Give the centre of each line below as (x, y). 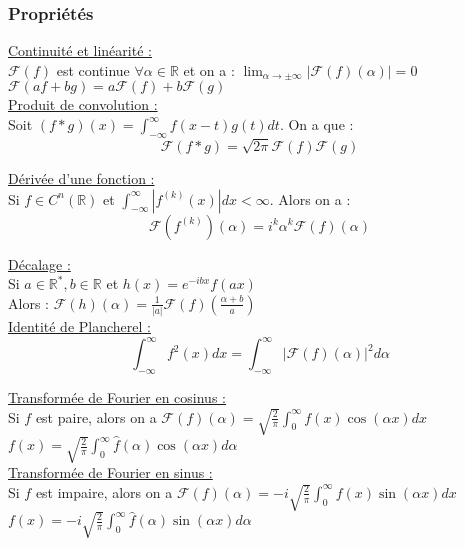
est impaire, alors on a (104, 491)
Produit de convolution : (83, 104)
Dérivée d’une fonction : (81, 177)
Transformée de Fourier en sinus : (110, 472)
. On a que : (316, 124)
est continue (93, 69)
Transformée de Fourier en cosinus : (117, 396)
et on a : (209, 69)
